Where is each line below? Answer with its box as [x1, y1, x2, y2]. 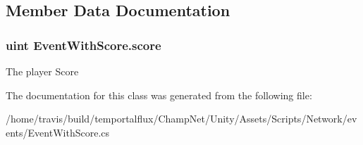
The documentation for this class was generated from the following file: [6, 87, 312, 102]
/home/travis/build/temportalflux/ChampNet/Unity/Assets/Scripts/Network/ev [6, 111, 357, 126]
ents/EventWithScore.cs [6, 125, 109, 139]
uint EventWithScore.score [6, 36, 161, 53]
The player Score [6, 64, 79, 78]
